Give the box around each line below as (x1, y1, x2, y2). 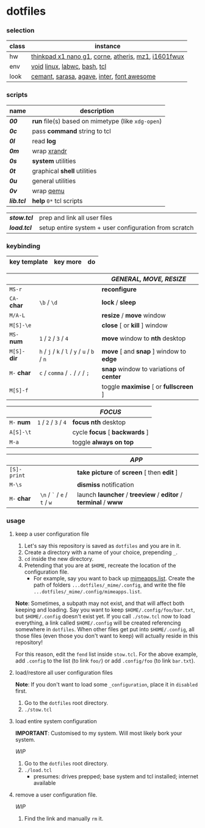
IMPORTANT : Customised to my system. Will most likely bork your (15, 729, 182, 737)
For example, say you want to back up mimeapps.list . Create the (33, 575, 195, 582)
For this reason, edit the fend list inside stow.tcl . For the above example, (15, 651, 198, 658)
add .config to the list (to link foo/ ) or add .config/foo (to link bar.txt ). (15, 657, 195, 664)
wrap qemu (32, 186, 65, 195)
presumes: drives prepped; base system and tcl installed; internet (33, 773, 198, 780)
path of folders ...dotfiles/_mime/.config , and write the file (33, 581, 186, 589)
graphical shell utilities (32, 167, 97, 175)
